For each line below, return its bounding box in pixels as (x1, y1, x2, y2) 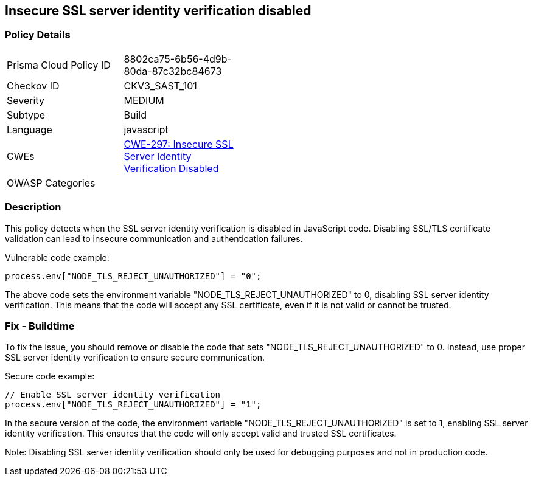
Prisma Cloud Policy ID (7, 58, 111, 71)
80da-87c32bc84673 (124, 64, 222, 77)
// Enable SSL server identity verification (5, 390, 221, 400)
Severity (7, 94, 44, 106)
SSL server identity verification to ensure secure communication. (5, 352, 265, 363)
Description (5, 201, 61, 213)
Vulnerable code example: (5, 252, 110, 263)
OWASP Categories (7, 176, 96, 189)
